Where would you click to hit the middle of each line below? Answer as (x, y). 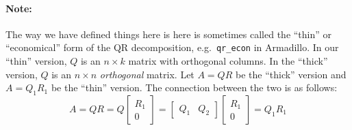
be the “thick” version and (291, 74)
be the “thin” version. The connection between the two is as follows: (194, 87)
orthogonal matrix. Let (147, 74)
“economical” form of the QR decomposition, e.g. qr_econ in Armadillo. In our (172, 47)
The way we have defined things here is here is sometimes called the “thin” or (169, 34)
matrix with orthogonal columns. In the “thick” (228, 61)
